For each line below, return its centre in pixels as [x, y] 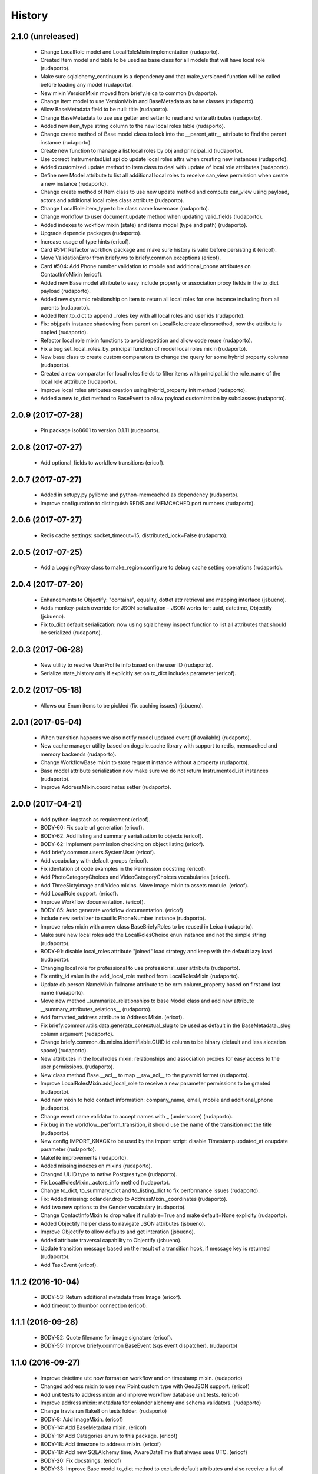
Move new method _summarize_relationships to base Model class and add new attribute [147, 1001]
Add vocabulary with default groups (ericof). [94, 860]
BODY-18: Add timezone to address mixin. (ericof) [101, 1444]
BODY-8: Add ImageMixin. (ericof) [82, 1419]
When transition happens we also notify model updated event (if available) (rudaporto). [146, 738]
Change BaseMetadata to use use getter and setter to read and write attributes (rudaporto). [151, 117]
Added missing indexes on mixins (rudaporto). [96, 1166]
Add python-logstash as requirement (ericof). [95, 819]
